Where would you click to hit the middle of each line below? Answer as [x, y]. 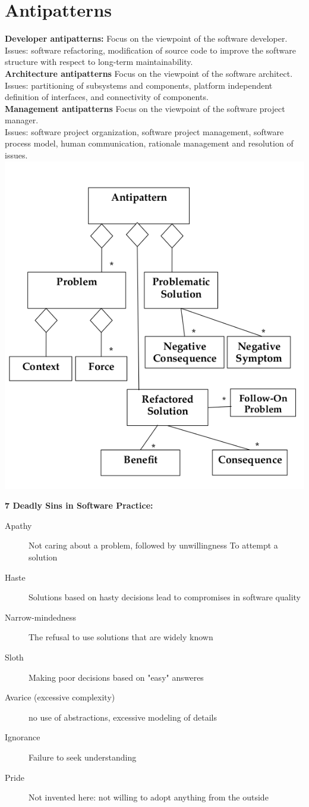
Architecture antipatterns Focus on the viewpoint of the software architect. [149, 73]
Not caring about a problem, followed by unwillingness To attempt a [153, 545]
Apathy [18, 525]
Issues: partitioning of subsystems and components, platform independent [139, 85]
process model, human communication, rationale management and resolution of [149, 143]
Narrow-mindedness [41, 617]
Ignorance [23, 737]
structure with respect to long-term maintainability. [99, 62]
